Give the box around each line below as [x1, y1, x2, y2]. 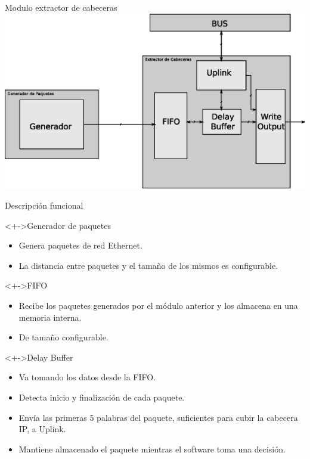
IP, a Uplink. [18, 423, 66, 435]
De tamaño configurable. [18, 331, 108, 343]
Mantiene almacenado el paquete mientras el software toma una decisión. [18, 442, 286, 455]
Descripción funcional [5, 199, 83, 212]
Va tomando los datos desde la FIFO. [18, 371, 156, 383]
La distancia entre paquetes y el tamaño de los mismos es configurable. [18, 259, 278, 271]
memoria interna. [18, 311, 82, 323]
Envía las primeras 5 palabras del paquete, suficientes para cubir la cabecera [18, 411, 298, 423]
